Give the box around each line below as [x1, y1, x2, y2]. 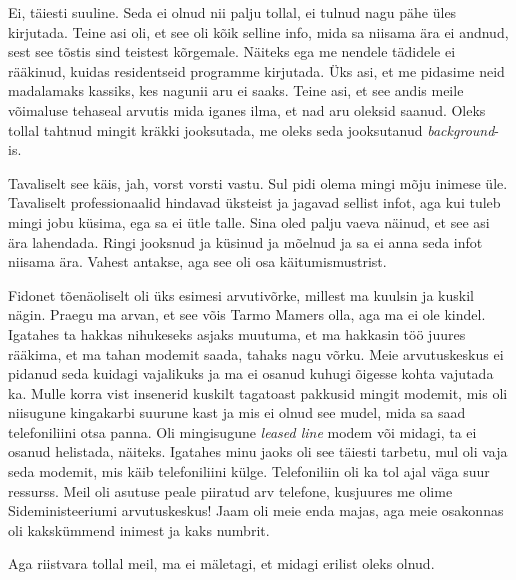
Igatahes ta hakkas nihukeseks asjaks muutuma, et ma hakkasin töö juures [8, 323, 466, 344]
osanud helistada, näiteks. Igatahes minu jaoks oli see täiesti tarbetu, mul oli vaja [8, 441, 508, 462]
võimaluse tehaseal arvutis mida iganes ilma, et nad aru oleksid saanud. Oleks [8, 99, 486, 120]
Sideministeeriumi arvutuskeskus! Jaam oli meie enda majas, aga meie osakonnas [8, 500, 504, 521]
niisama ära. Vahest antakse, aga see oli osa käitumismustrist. [8, 251, 387, 272]
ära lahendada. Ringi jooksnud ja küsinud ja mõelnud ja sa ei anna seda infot [8, 231, 483, 252]
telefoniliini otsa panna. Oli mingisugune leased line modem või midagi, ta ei [8, 421, 477, 442]
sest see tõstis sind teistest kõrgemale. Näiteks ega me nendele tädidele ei [8, 41, 456, 62]
